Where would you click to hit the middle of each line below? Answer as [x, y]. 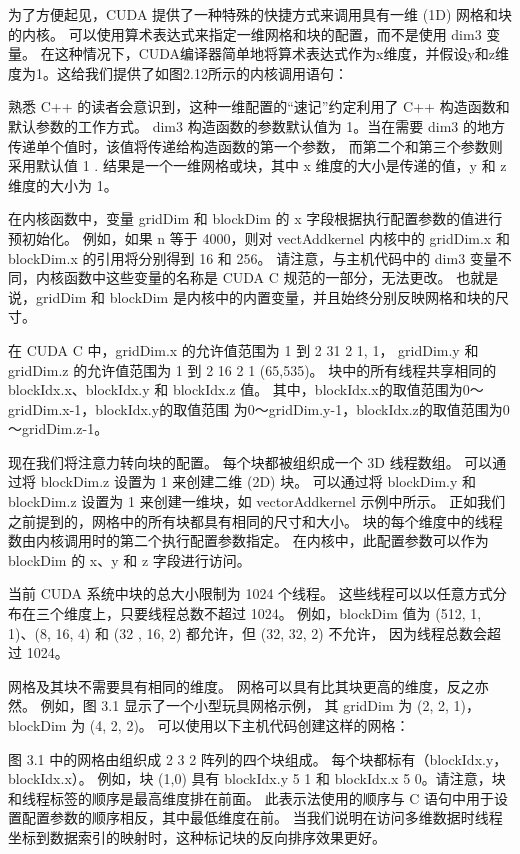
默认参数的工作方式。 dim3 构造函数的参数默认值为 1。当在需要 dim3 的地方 [256, 125]
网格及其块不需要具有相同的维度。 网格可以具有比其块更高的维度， [227, 685]
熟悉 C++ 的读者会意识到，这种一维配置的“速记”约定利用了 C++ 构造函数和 [259, 106]
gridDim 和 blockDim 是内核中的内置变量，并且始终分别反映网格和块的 [265, 296]
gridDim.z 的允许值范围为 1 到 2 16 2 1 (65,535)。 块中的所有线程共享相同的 [252, 369]
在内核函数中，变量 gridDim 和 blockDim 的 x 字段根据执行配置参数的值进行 [255, 218]
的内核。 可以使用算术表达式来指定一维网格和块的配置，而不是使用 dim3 [245, 33]
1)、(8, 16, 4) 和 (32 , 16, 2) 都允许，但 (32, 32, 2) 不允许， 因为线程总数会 [248, 632]
